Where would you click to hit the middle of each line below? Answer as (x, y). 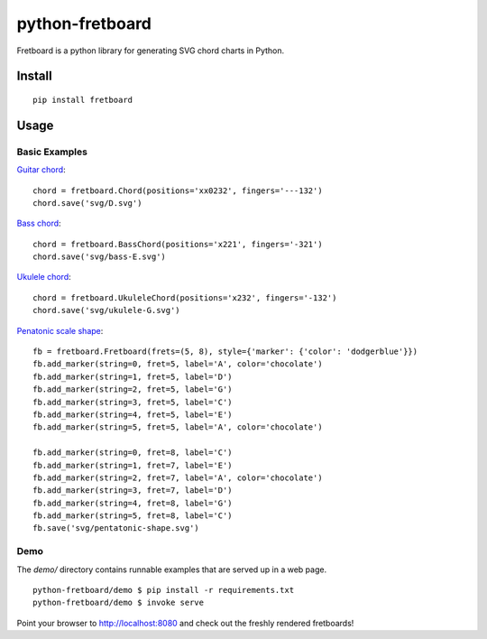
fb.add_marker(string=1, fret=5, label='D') (133, 376)
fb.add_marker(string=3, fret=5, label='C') (133, 402)
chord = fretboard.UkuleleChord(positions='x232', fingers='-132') (185, 297)
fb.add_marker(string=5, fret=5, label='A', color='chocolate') (178, 427)
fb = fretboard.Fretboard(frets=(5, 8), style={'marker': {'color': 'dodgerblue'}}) (225, 352)
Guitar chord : (41, 170)
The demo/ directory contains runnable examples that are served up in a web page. (172, 570)
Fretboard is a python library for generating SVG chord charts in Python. (151, 51)
